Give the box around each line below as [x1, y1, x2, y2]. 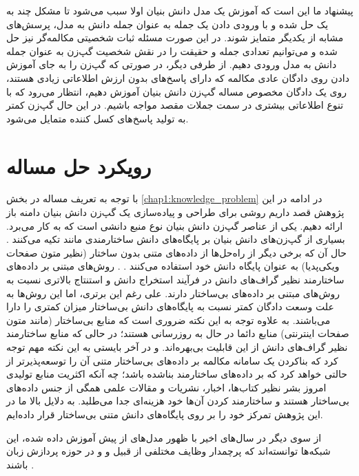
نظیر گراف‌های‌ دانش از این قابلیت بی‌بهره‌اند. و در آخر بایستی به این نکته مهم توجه [6, 340, 348, 354]
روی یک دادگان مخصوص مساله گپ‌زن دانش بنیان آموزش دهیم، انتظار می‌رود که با [6, 84, 347, 98]
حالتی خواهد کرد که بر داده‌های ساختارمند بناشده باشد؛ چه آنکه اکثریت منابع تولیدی [6, 367, 347, 381]
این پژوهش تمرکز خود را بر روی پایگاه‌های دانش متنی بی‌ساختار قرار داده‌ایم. [6, 407, 323, 421]
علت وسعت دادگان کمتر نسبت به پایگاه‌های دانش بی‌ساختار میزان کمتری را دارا [6, 299, 334, 314]
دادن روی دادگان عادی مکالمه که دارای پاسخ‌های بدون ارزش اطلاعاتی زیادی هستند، [6, 70, 349, 85]
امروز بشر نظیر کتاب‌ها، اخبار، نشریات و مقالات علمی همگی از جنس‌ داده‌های [6, 380, 327, 394]
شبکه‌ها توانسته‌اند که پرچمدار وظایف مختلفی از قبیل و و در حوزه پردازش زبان [6, 444, 331, 458]
